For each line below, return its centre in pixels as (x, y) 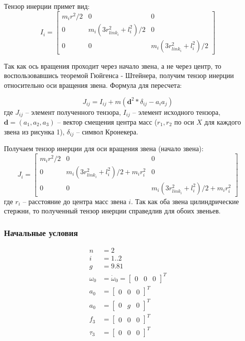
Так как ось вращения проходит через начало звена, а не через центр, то (113, 66)
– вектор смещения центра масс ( (107, 122)
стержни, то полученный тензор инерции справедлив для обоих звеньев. (112, 211)
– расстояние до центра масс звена (75, 201)
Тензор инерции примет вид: (47, 6)
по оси (184, 122)
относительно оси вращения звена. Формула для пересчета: (93, 85)
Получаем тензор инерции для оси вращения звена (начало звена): (104, 148)
